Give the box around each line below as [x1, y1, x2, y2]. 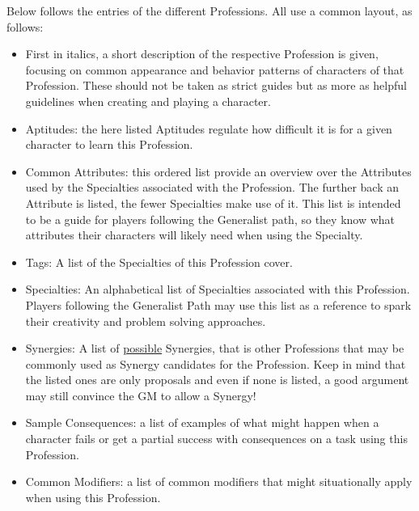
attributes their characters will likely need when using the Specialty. [25, 226, 363, 243]
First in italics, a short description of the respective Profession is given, [25, 45, 379, 62]
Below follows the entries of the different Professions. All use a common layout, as [6, 2, 413, 19]
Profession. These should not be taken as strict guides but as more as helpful [25, 77, 407, 94]
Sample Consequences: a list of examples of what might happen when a [25, 414, 379, 431]
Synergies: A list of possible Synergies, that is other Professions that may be [25, 340, 404, 357]
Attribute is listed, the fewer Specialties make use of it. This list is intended [25, 194, 401, 211]
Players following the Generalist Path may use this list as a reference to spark [25, 296, 412, 313]
